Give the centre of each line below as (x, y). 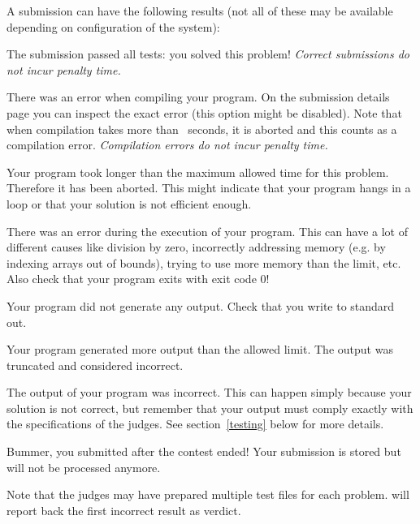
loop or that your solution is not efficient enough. (129, 203)
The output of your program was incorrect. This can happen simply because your (209, 392)
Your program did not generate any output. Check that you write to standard (201, 305)
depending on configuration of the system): (113, 26)
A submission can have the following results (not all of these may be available (200, 11)
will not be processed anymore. (84, 467)
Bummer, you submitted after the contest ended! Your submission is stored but (204, 451)
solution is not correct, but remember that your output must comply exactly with (210, 408)
